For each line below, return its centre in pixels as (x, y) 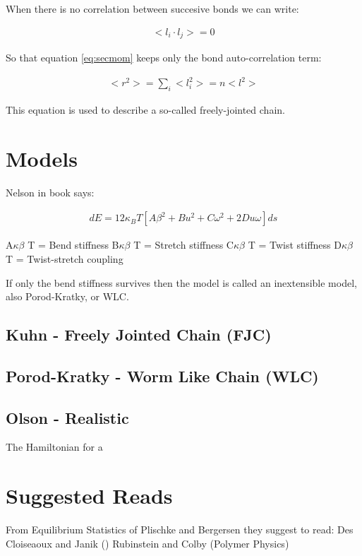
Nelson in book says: (50, 192)
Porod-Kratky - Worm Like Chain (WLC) (162, 375)
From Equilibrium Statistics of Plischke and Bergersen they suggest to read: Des (180, 530)
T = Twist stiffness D (295, 245)
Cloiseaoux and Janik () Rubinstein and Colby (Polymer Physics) (147, 543)
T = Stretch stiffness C (183, 245)
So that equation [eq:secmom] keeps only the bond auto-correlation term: (164, 58)
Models (42, 158)
